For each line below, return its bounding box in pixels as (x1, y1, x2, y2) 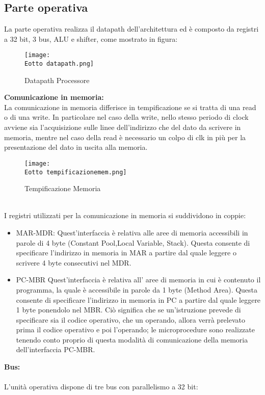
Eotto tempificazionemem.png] (24, 168, 127, 176)
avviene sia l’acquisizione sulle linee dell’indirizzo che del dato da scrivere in (4, 122, 241, 133)
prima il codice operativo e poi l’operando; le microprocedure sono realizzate (16, 324, 255, 335)
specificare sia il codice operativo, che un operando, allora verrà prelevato (16, 314, 245, 325)
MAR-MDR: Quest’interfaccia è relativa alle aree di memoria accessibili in (16, 227, 248, 238)
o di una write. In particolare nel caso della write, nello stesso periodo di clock (4, 112, 249, 122)
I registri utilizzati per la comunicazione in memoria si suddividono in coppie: (4, 210, 246, 221)
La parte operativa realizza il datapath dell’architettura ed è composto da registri (4, 23, 259, 34)
